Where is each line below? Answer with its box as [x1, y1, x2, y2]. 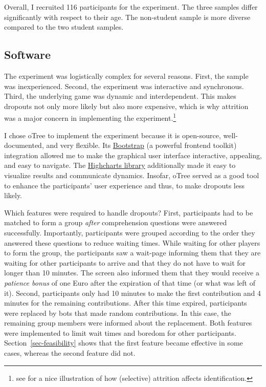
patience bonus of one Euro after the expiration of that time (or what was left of [4, 277, 255, 288]
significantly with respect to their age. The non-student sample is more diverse [4, 11, 251, 22]
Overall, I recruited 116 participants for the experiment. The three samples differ [4, 2, 258, 12]
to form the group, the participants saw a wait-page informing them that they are [4, 247, 261, 258]
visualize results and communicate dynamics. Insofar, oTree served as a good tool [4, 169, 259, 180]
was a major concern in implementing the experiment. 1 [4, 111, 176, 123]
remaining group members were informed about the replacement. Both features [4, 317, 252, 328]
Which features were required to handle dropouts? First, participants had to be [4, 207, 253, 218]
